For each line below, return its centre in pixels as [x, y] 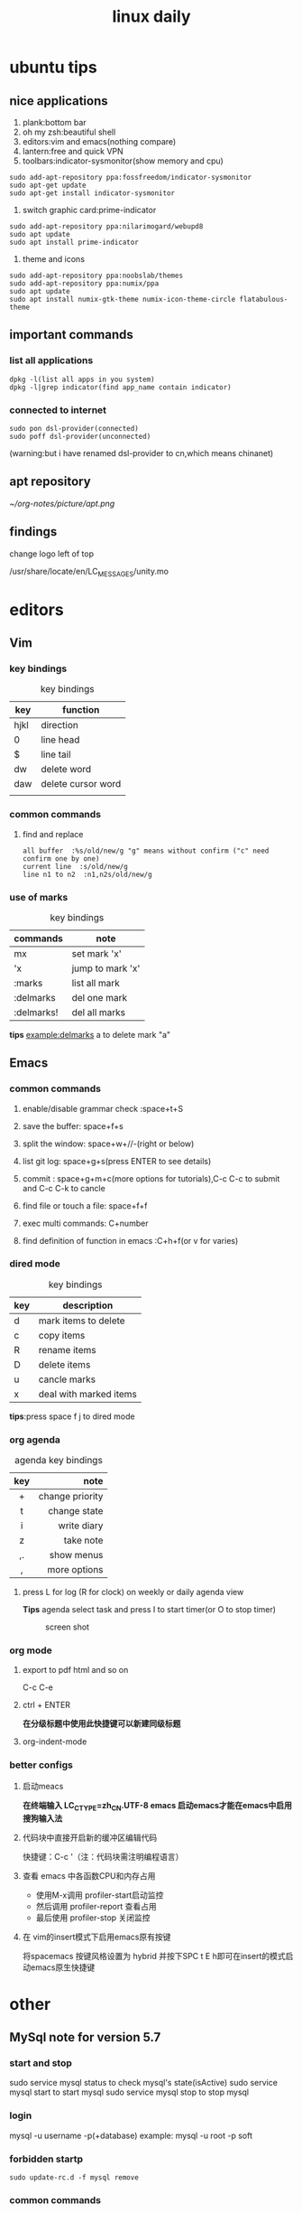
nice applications [59, 101]
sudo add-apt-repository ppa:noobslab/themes [96, 275]
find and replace [53, 834]
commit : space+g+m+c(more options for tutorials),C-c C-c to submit [151, 1178]
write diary [81, 1526]
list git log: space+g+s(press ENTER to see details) [117, 1161]
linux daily [151, 17]
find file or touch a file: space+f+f [85, 1205]
